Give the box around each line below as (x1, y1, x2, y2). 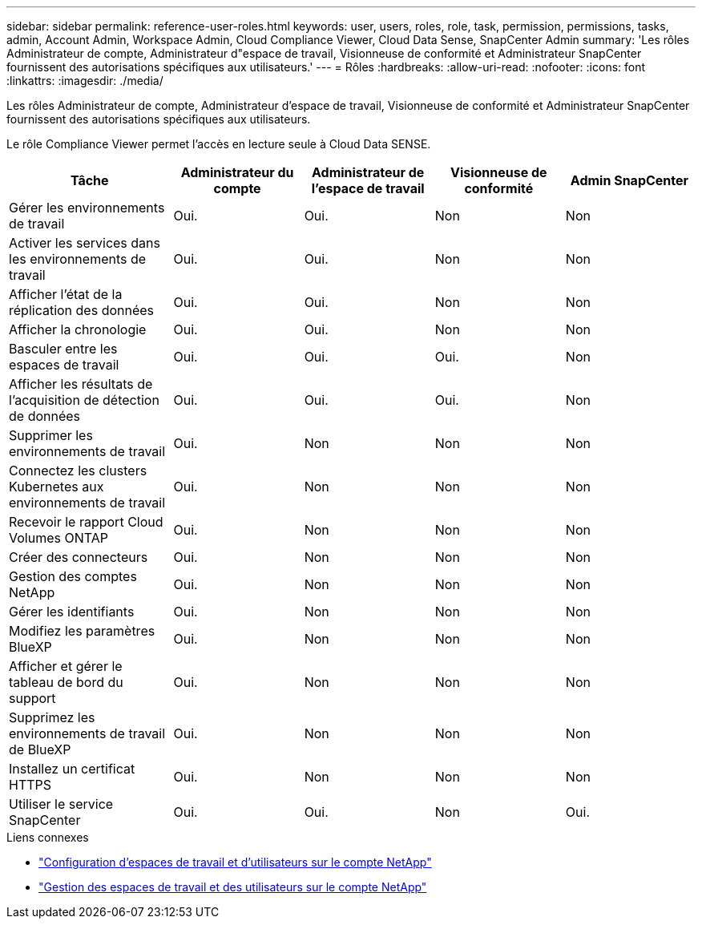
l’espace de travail (311, 180, 425, 196)
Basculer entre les (9, 341, 118, 357)
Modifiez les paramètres (9, 623, 155, 639)
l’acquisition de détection (9, 392, 159, 408)
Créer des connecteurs (9, 549, 148, 565)
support (9, 690, 56, 706)
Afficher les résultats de (9, 376, 153, 392)
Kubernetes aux (9, 479, 104, 495)
